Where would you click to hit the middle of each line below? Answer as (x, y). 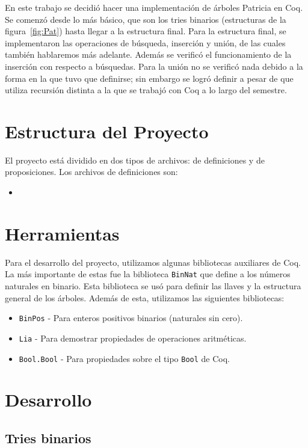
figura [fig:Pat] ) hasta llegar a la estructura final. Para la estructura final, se (146, 31)
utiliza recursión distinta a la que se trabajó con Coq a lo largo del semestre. (146, 90)
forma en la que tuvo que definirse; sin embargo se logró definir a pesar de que (149, 78)
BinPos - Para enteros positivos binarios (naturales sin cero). (131, 318)
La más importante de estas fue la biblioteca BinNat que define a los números (148, 274)
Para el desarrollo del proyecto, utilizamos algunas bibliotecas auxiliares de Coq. (153, 262)
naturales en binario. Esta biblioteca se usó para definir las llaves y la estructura (153, 286)
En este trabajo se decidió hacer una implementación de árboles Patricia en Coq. (154, 7)
